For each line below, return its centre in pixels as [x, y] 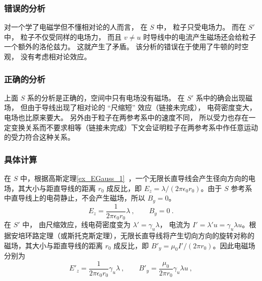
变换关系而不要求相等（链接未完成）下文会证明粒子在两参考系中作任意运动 [134, 127]
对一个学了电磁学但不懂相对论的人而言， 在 [76, 27]
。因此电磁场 [234, 245]
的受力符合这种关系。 [39, 137]
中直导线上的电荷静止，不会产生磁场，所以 [75, 198]
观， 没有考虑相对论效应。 [48, 56]
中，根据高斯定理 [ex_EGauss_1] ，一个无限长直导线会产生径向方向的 [134, 178]
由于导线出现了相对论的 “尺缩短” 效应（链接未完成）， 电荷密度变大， [142, 107]
